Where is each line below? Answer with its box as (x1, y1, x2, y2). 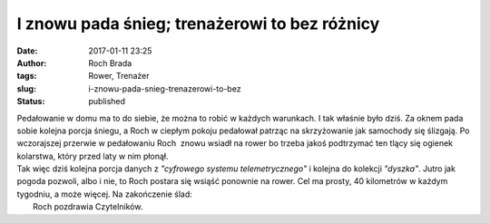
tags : (16, 71, 37, 82)
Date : (16, 45, 38, 56)
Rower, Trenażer (88, 71, 150, 82)
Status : (16, 96, 45, 107)
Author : (16, 57, 47, 68)
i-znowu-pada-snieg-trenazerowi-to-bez (88, 82, 241, 94)
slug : (16, 82, 36, 94)
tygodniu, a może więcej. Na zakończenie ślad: (16, 189, 192, 199)
